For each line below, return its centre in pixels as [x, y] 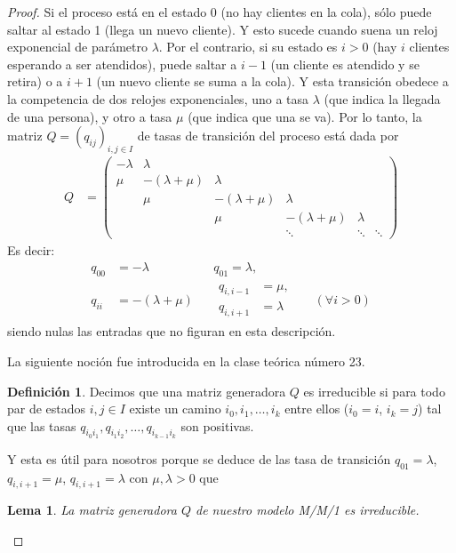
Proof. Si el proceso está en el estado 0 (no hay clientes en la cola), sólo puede [220, 12]
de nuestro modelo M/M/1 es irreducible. [308, 510]
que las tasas [42, 425]
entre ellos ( [317, 409]
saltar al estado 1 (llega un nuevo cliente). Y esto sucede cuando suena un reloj [223, 29]
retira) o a [35, 81]
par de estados [47, 409]
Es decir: [31, 250]
